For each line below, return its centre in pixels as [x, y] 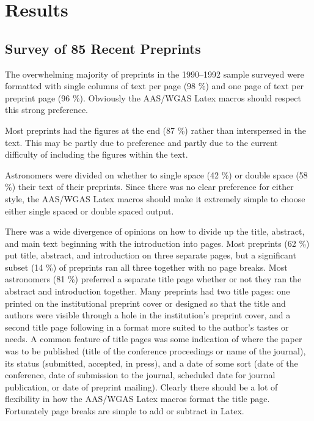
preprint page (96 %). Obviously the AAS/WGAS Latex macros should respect [153, 97]
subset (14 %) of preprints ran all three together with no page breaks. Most [146, 267]
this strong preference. [46, 110]
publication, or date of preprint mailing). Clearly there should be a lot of [141, 386]
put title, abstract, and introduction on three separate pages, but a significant [151, 255]
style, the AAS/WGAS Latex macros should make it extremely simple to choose [155, 198]
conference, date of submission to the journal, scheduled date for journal [140, 375]
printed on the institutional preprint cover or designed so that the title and [145, 303]
